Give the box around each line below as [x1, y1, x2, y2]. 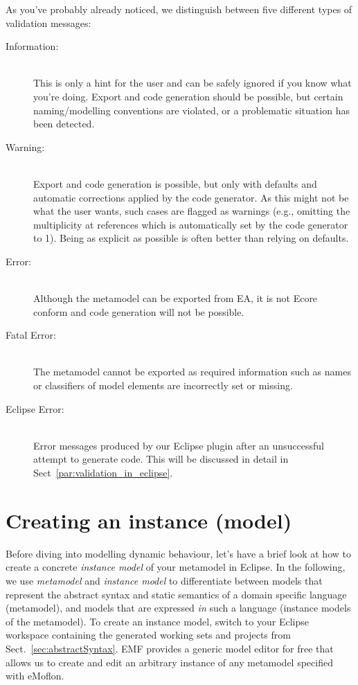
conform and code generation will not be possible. [33, 304, 244, 319]
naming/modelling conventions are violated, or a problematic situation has [33, 103, 350, 117]
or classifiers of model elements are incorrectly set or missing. [33, 378, 293, 393]
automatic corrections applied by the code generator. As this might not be [33, 190, 349, 204]
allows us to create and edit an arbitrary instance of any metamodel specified [6, 655, 333, 669]
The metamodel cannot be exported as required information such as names [33, 364, 351, 379]
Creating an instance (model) [6, 506, 292, 534]
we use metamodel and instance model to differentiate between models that [6, 573, 323, 587]
